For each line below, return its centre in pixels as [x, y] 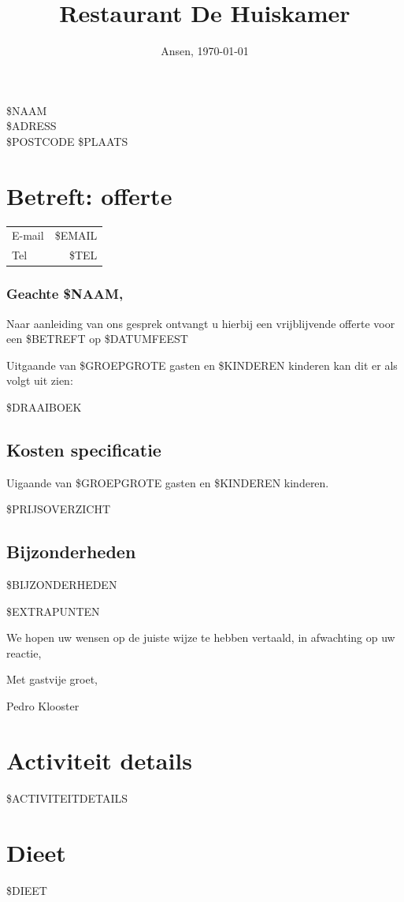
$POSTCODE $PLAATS [67, 141]
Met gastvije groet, [52, 679]
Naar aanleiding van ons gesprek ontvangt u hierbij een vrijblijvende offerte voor [201, 323]
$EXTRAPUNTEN [53, 611]
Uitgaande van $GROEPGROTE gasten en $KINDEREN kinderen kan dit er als [202, 365]
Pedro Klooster [43, 706]
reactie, [24, 652]
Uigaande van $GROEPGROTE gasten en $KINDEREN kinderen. [168, 482]
